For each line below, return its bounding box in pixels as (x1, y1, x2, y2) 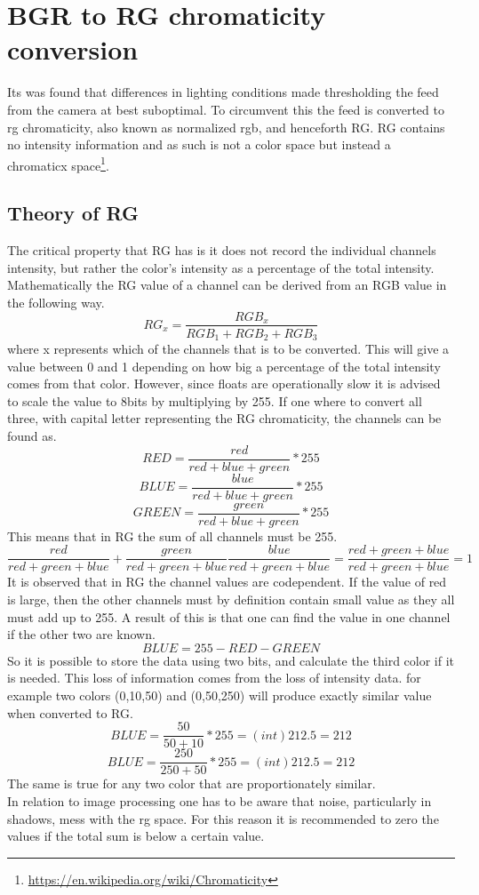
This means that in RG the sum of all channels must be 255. (7, 526, 338, 545)
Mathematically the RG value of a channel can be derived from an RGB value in (7, 276, 447, 294)
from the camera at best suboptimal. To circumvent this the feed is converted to (7, 100, 444, 118)
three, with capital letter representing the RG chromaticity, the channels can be (7, 409, 442, 428)
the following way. (7, 292, 105, 311)
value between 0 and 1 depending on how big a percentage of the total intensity (7, 356, 441, 375)
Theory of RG (7, 199, 140, 227)
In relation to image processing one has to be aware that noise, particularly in (7, 791, 432, 810)
